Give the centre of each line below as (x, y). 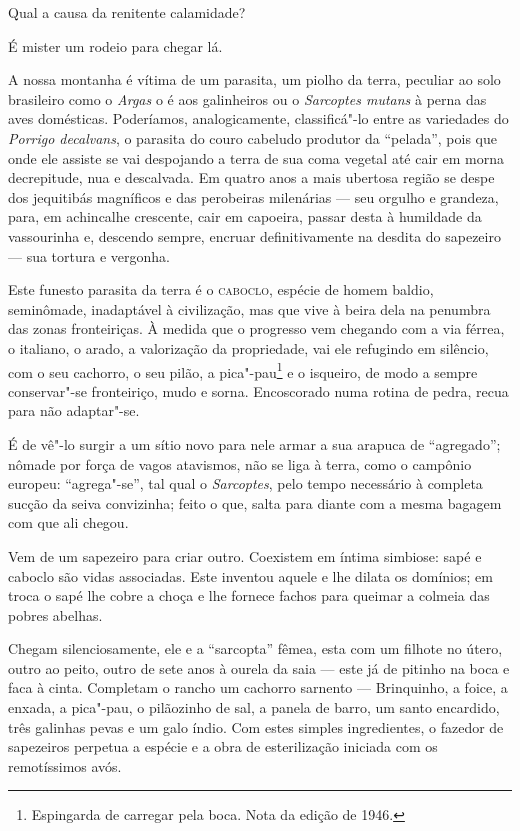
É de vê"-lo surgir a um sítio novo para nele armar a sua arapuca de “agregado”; (254, 443)
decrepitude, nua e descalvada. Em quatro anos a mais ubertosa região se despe (251, 177)
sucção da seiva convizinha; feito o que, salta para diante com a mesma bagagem (255, 502)
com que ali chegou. (68, 522)
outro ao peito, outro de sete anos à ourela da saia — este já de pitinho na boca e (259, 667)
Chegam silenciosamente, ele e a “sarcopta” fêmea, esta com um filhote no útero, (255, 648)
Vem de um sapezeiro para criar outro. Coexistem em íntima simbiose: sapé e (245, 555)
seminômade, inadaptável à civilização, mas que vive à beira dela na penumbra (249, 308)
